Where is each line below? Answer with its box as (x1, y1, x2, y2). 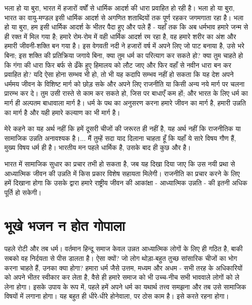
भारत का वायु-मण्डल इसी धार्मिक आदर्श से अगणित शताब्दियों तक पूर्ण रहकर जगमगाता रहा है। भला (4, 12, 244, 22)
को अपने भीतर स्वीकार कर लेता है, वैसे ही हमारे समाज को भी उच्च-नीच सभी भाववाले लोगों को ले (4, 272, 239, 282)
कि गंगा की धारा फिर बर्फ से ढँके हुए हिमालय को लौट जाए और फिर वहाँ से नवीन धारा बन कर (4, 60, 231, 70)
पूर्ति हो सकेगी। (4, 187, 42, 197)
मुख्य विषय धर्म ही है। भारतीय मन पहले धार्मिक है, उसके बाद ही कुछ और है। (4, 142, 191, 152)
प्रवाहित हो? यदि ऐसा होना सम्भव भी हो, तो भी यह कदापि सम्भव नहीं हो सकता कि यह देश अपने (4, 69, 234, 79)
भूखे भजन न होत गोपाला (4, 215, 125, 235)
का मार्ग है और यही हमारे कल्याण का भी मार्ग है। (4, 107, 120, 117)
